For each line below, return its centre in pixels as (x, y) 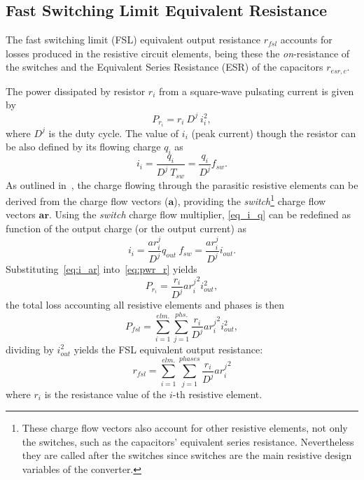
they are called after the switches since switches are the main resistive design (187, 455)
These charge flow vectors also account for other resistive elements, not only (185, 428)
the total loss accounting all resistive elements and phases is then (145, 305)
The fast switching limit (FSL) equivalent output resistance (133, 40)
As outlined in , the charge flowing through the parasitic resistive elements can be (182, 184)
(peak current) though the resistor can (274, 133)
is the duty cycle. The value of (114, 133)
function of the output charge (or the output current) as (126, 228)
